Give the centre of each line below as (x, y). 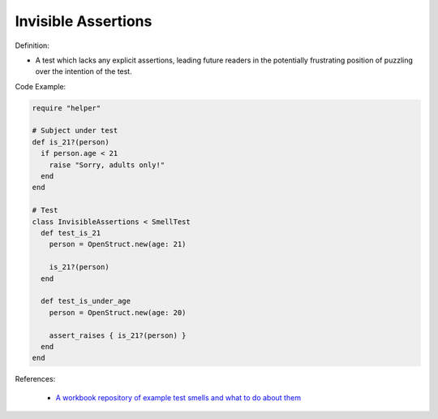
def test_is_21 (71, 233)
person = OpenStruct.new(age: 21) (118, 244)
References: (35, 379)
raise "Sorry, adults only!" (107, 165)
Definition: (32, 45)
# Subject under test (75, 131)
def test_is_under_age (86, 301)
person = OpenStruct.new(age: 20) (118, 312)
